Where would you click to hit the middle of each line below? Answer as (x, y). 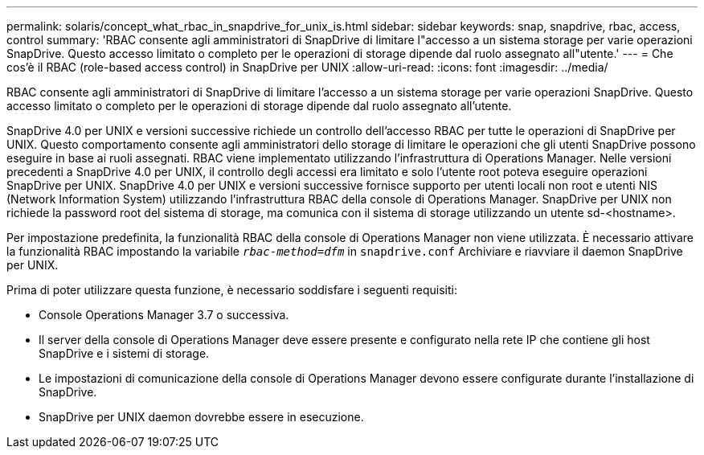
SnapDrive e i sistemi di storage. (124, 353)
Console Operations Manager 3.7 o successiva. (164, 315)
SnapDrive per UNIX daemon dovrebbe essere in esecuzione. (201, 417)
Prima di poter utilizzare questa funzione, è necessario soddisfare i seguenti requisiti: (232, 290)
